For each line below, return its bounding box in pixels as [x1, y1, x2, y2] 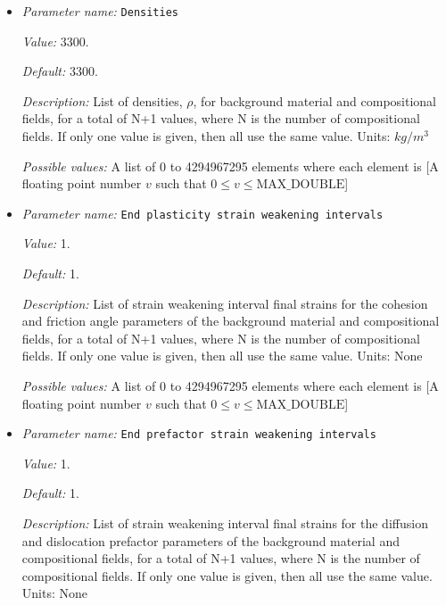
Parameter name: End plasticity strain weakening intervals [21, 203, 384, 222]
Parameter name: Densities [21, 2, 179, 20]
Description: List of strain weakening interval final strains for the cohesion [21, 294, 428, 312]
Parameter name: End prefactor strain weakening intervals [21, 424, 376, 443]
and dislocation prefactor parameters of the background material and [21, 531, 400, 550]
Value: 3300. [21, 31, 89, 50]
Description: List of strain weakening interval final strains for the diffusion [21, 514, 428, 533]
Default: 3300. [21, 62, 98, 80]
